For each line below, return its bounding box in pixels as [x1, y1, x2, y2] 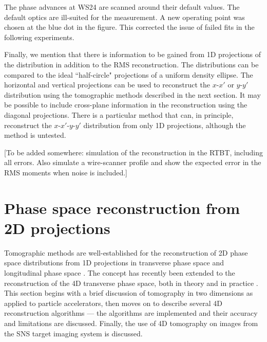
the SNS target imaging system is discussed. [4, 328, 143, 338]
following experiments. [4, 31, 74, 42]
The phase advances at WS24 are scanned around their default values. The [4, 2, 240, 12]
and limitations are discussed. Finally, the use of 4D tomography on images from [4, 317, 258, 328]
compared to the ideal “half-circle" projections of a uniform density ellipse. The [4, 69, 253, 80]
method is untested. [4, 130, 66, 140]
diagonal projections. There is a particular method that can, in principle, [4, 109, 234, 120]
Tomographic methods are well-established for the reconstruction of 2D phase [4, 247, 248, 258]
